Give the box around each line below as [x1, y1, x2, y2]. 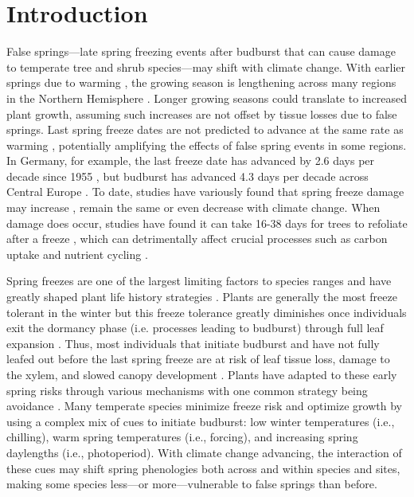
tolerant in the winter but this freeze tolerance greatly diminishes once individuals [6, 303, 407, 320]
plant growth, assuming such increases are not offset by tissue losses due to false [6, 105, 397, 122]
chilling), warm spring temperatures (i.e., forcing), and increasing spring [6, 429, 358, 445]
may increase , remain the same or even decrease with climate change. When [6, 199, 381, 216]
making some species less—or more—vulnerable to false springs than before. [6, 475, 377, 492]
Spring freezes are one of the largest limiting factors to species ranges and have [6, 272, 392, 289]
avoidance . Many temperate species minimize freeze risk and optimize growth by [6, 397, 402, 414]
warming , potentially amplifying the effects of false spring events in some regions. [6, 136, 407, 153]
